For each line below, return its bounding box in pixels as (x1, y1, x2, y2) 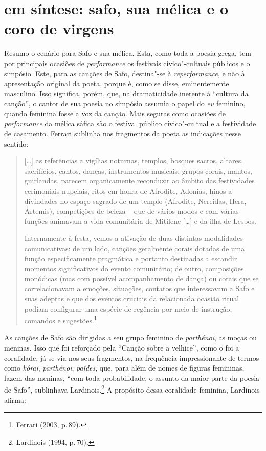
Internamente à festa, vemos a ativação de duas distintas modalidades (24, 233, 243, 243)
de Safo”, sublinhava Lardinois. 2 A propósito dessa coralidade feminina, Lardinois (4, 383, 260, 395)
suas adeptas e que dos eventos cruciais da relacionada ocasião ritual (24, 293, 239, 303)
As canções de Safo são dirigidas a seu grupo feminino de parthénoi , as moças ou (4, 332, 257, 343)
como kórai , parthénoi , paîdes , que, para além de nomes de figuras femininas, (4, 362, 245, 373)
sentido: (4, 138, 29, 149)
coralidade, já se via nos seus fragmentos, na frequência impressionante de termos (4, 352, 259, 363)
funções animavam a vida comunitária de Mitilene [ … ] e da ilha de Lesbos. (24, 215, 257, 226)
